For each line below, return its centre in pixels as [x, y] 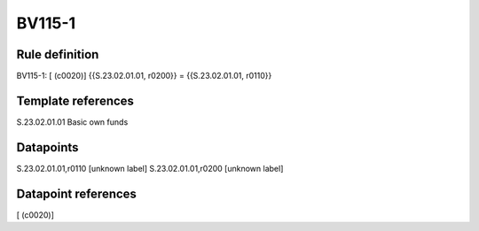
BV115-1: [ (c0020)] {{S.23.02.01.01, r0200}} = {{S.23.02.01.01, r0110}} [144, 76]
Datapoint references [77, 193]
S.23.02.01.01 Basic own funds [72, 122]
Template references [75, 100]
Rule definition [58, 54]
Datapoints [47, 147]
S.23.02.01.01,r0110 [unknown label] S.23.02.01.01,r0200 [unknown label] [150, 168]
